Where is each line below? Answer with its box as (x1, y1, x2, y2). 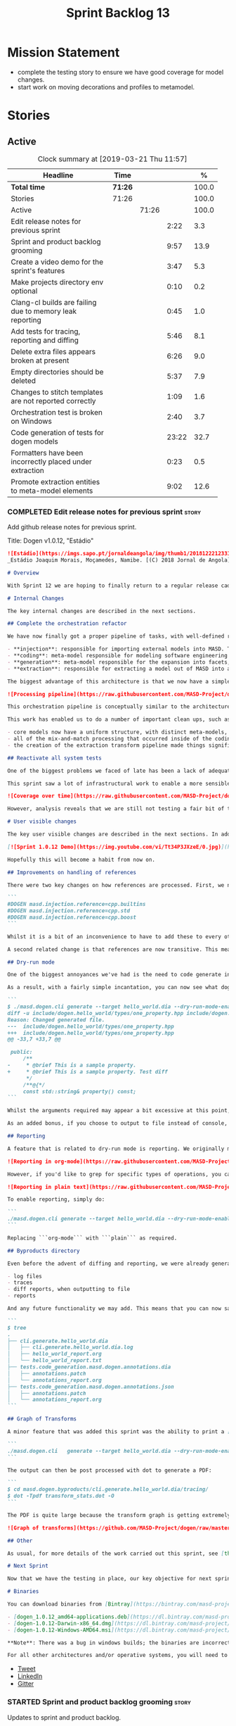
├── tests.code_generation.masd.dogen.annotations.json (7, 1383, 174, 1390)
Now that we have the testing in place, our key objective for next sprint (7, 1575, 234, 1582)
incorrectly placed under (11, 456, 93, 466)
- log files (7, 1273, 42, 1280)
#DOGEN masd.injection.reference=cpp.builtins (7, 901, 146, 908)
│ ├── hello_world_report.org (7, 1350, 102, 1358)
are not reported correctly (11, 396, 96, 405)
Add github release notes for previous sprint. (7, 523, 137, 531)
